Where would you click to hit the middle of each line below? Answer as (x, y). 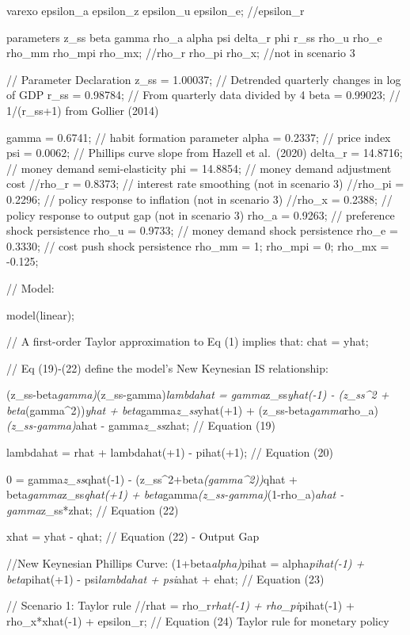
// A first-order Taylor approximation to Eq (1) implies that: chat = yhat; (188, 341)
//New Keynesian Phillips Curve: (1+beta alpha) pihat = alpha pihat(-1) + (186, 563)
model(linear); (41, 314)
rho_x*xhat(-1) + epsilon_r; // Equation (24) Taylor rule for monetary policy (198, 620)
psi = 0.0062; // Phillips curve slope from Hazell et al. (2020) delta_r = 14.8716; (205, 153)
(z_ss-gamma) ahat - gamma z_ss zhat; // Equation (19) (141, 425)
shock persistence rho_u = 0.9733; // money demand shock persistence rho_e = (202, 230)
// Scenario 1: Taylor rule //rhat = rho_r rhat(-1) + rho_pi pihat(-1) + (180, 605)
